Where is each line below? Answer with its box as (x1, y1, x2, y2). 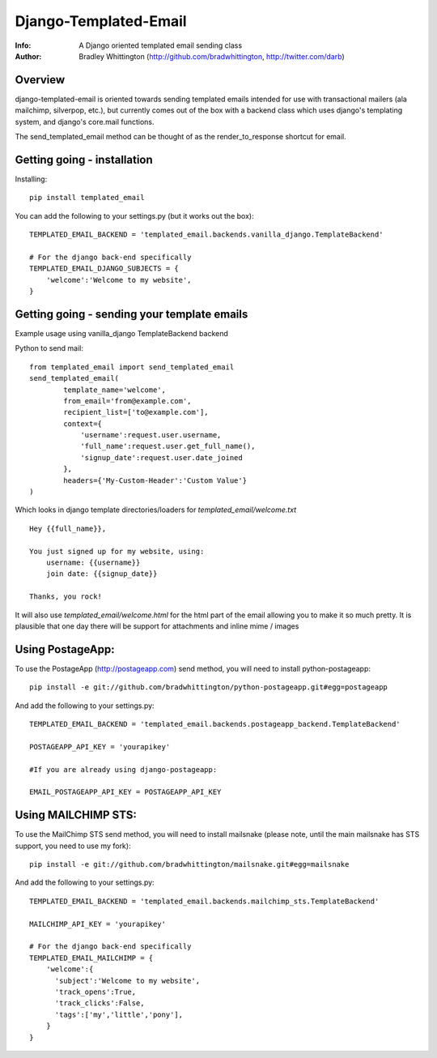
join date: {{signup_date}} (45, 570, 158, 578)
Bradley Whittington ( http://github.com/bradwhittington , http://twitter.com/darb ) (78, 51, 345, 61)
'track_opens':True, (54, 987, 137, 996)
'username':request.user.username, (80, 430, 222, 440)
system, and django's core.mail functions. (15, 117, 155, 126)
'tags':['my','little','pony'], (54, 1009, 184, 1019)
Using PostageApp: (15, 642, 115, 656)
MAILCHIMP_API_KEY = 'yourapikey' (29, 919, 166, 928)
